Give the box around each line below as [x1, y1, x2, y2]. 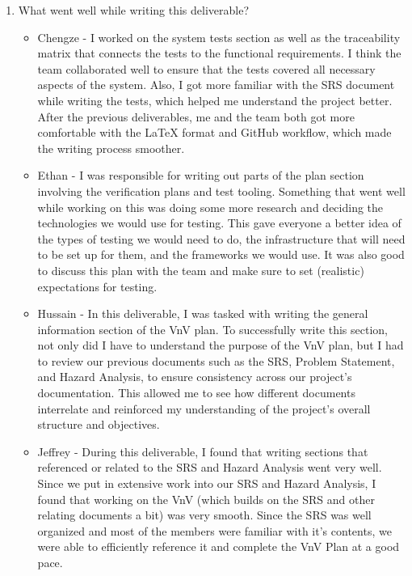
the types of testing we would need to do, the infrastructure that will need [37, 230, 406, 247]
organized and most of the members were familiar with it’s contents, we [37, 522, 392, 539]
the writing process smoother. [37, 139, 185, 156]
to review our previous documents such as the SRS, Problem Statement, [37, 352, 395, 369]
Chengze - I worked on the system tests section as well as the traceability [37, 28, 401, 45]
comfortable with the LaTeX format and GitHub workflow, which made [37, 124, 392, 141]
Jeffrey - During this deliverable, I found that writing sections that [37, 443, 368, 460]
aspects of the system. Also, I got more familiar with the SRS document [37, 76, 395, 93]
